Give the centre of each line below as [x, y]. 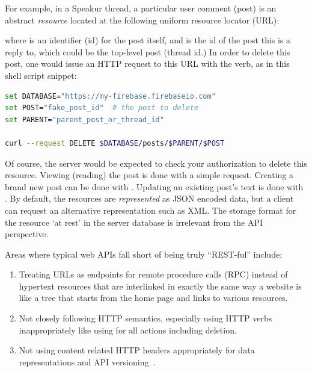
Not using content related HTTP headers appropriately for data [137, 350]
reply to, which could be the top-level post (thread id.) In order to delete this [148, 51]
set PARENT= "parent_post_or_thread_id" [84, 119]
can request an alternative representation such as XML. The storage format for [151, 210]
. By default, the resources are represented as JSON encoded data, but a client [149, 198]
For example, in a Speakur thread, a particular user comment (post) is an [141, 8]
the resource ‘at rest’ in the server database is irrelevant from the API [134, 222]
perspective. [27, 234]
